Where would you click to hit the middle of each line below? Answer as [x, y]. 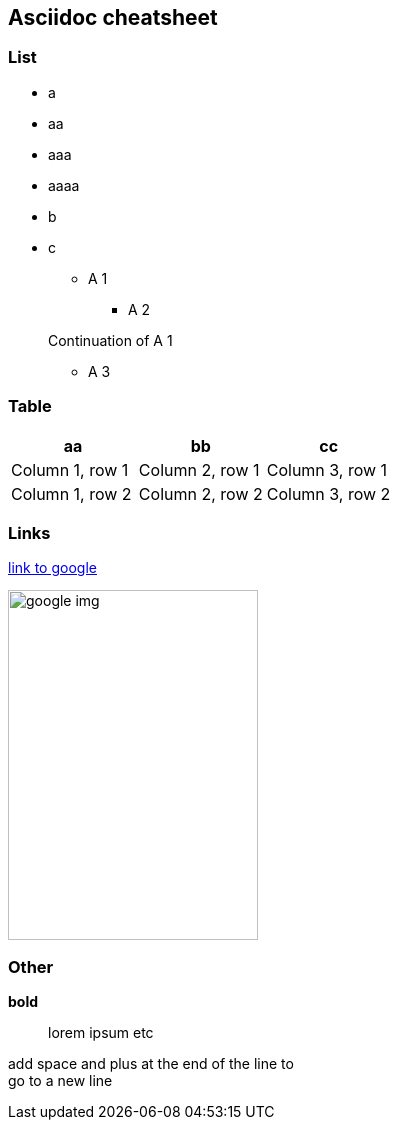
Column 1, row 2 [71, 493]
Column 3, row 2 [328, 493]
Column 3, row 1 [327, 469]
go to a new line [60, 1081]
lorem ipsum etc [101, 1033]
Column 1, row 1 [70, 469]
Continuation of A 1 [110, 340]
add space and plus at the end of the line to [151, 1064]
